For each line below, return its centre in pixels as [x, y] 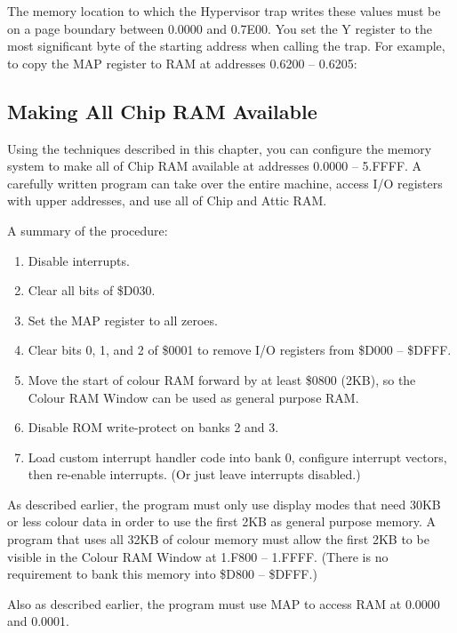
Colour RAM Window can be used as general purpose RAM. [193, 397]
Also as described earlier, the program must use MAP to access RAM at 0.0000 [224, 603]
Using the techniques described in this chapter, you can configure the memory [220, 148]
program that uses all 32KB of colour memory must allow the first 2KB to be [218, 539]
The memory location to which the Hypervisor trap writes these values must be [224, 11]
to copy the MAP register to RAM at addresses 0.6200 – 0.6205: [182, 63]
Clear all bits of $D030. [92, 290]
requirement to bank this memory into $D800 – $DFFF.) [162, 574]
